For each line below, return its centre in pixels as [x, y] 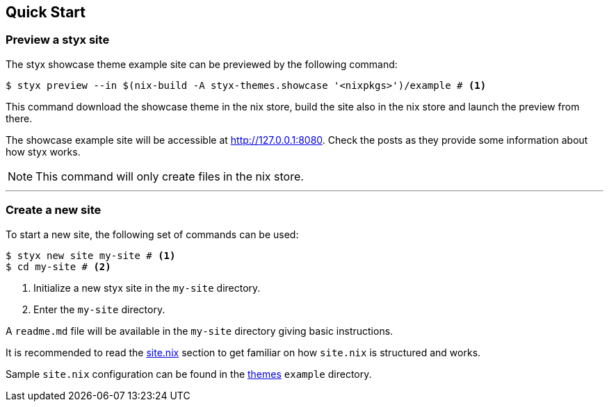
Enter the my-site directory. [99, 309]
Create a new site [54, 210]
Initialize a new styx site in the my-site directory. [147, 288]
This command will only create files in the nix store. [170, 176]
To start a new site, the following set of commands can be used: [152, 234]
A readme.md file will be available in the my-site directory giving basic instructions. [200, 331]
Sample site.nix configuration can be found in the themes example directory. [189, 374]
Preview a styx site [58, 40]
